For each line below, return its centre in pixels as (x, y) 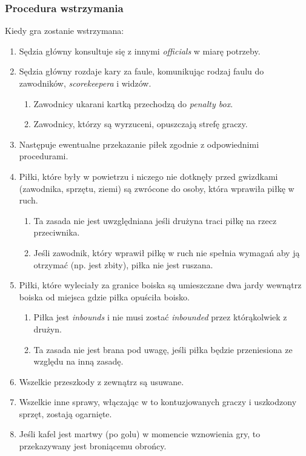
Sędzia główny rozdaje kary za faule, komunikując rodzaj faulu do (141, 71)
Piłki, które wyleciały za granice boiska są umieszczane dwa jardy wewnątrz (160, 285)
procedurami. (44, 156)
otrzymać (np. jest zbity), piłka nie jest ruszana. (123, 264)
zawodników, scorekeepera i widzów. (85, 83)
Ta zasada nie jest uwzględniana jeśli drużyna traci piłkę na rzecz (155, 220)
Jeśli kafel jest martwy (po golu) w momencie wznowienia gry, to (140, 434)
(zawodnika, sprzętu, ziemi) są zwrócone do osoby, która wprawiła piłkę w (157, 188)
